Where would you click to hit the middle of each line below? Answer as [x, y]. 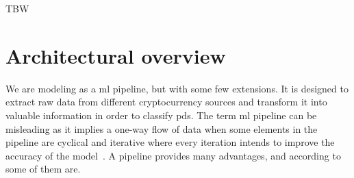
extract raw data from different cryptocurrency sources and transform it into [166, 102]
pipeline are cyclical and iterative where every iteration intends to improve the [170, 142]
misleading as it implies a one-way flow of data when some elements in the [162, 128]
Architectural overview [116, 55]
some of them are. [43, 169]
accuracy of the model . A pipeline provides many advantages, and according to [173, 155]
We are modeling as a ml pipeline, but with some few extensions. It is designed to [177, 88]
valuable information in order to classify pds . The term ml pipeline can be [161, 115]
